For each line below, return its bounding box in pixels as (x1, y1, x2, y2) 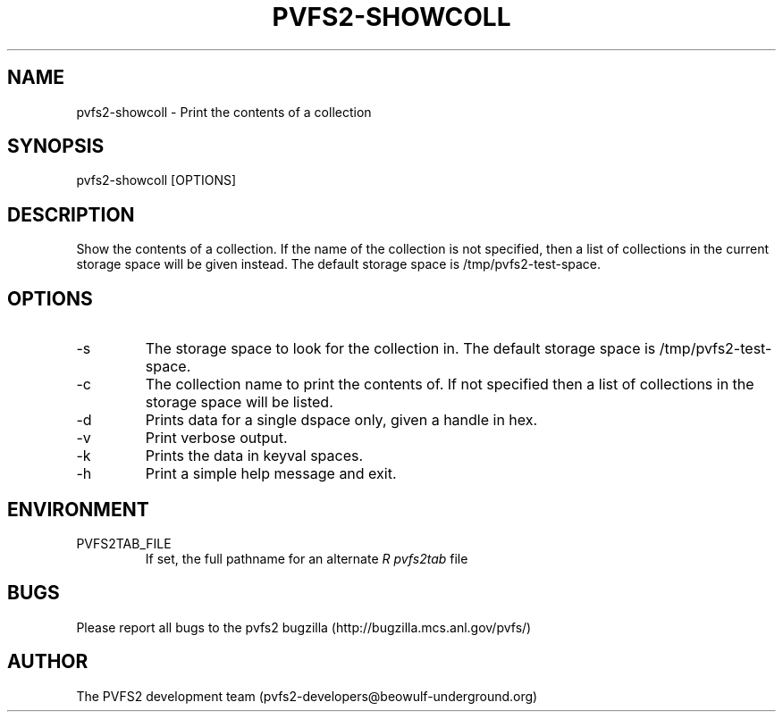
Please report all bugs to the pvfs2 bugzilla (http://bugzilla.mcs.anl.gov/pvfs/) (76, 619, 532, 635)
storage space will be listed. (145, 393, 333, 412)
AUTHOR (7, 650, 88, 673)
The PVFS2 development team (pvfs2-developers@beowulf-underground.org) (76, 688, 538, 704)
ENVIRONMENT (7, 497, 149, 521)
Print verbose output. (145, 429, 288, 447)
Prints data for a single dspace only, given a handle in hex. (145, 411, 538, 430)
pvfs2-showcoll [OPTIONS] (76, 172, 237, 188)
